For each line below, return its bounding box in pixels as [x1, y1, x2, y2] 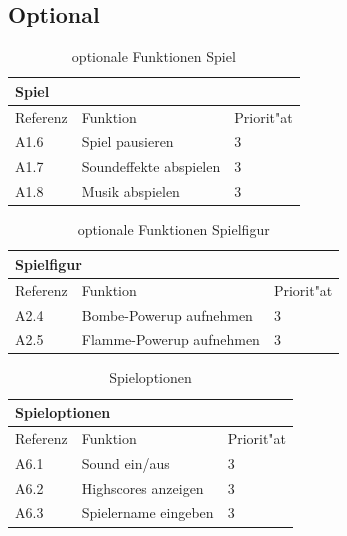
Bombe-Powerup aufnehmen [81, 304, 253, 325]
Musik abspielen [81, 181, 180, 202]
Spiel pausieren [81, 131, 174, 152]
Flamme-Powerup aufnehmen [81, 329, 260, 350]
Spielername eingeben [81, 502, 214, 523]
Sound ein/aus [81, 452, 170, 473]
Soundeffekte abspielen [81, 156, 221, 177]
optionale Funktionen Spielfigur [77, 219, 270, 240]
